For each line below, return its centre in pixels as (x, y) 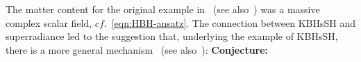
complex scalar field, (49, 22)
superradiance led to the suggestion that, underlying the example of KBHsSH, (172, 36)
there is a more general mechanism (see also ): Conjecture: (137, 49)
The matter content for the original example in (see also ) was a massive (163, 9)
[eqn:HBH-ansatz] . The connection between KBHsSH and (233, 22)
